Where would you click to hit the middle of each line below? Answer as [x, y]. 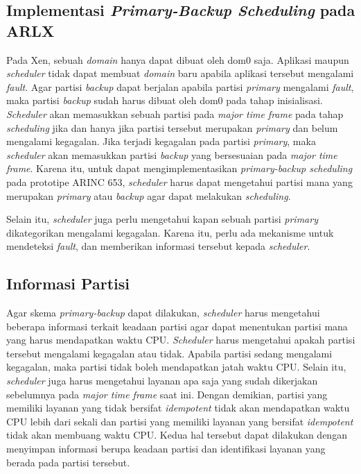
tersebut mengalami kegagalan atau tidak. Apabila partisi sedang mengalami [169, 353]
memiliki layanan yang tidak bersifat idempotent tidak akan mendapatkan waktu [178, 408]
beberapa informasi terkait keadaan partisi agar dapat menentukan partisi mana [177, 326]
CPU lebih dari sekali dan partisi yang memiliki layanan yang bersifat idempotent [180, 421]
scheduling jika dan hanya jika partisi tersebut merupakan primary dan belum [172, 127]
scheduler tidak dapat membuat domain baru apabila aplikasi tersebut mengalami [180, 73]
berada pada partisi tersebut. [68, 462]
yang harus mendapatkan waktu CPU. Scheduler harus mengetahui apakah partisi [181, 340]
